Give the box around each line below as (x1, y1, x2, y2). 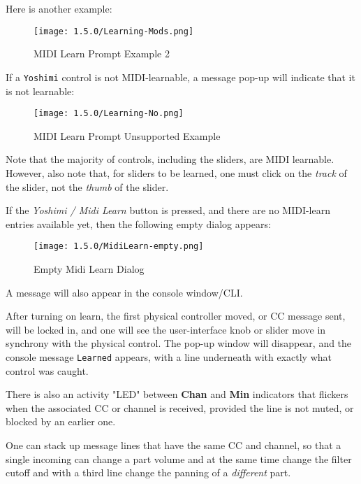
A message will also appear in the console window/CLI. (6, 285, 243, 299)
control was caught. (6, 363, 89, 378)
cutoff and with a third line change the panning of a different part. (6, 465, 291, 480)
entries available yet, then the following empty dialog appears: (6, 216, 271, 231)
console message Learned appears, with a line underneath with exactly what (6, 349, 332, 364)
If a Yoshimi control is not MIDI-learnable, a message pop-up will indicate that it (6, 69, 355, 84)
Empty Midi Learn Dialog (34, 261, 145, 276)
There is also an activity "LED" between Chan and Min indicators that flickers (6, 387, 348, 401)
